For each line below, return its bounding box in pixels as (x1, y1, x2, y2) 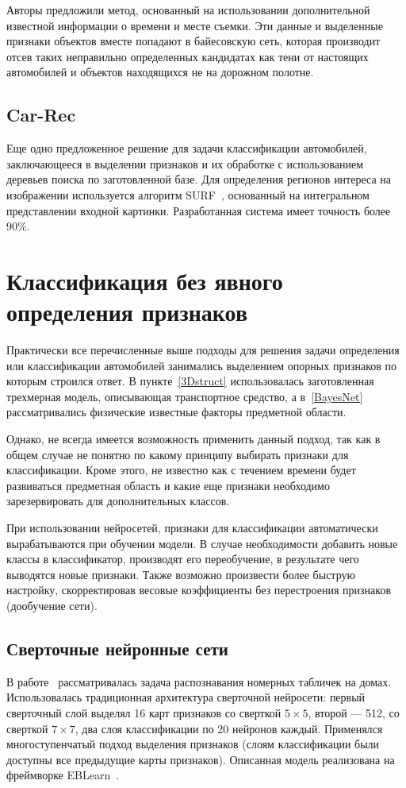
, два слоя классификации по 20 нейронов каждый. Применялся (75, 720, 383, 736)
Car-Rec (6, 102, 76, 127)
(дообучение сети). (6, 597, 98, 613)
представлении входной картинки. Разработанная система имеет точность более (6, 202, 391, 218)
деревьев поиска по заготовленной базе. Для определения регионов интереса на (6, 171, 391, 187)
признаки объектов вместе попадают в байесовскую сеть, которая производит (6, 33, 381, 49)
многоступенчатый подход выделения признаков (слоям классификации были (6, 736, 380, 752)
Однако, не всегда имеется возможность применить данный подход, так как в (6, 431, 381, 447)
